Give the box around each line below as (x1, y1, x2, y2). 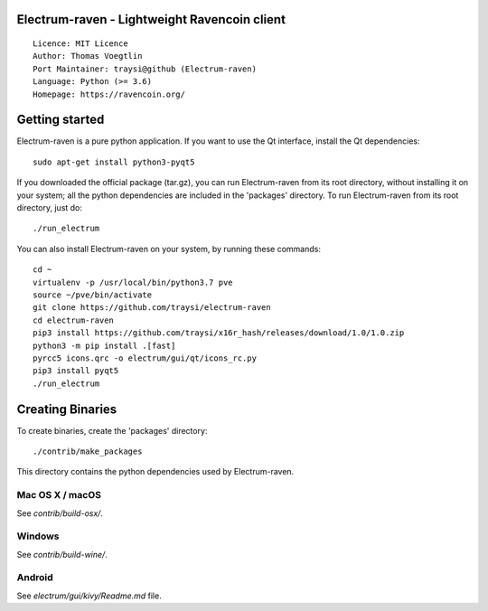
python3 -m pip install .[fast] (33, 340, 176, 351)
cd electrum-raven (33, 315, 115, 325)
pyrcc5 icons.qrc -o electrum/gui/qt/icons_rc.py (33, 352, 258, 363)
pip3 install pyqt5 (33, 366, 119, 376)
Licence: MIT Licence (33, 39, 128, 49)
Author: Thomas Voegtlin (33, 51, 143, 61)
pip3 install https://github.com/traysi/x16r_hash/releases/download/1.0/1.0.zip (33, 328, 405, 338)
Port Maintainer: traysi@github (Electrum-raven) (33, 63, 258, 74)
